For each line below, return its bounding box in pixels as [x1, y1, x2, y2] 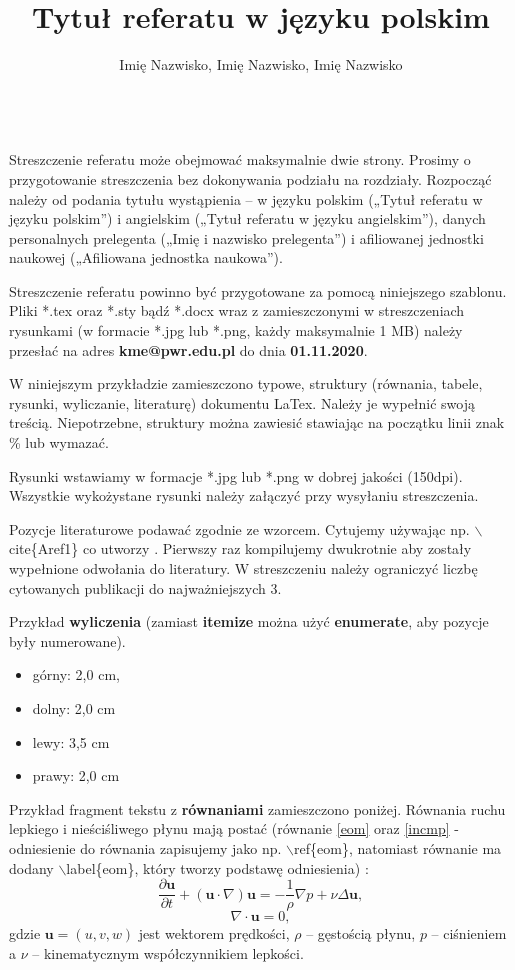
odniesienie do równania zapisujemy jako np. [9, 837, 282, 858]
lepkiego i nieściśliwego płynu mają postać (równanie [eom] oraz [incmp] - [9, 818, 459, 839]
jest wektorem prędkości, [138, 923, 290, 944]
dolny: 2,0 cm [32, 697, 116, 718]
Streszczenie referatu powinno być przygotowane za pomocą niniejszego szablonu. [9, 280, 507, 301]
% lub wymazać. [9, 432, 109, 453]
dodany [9, 857, 54, 878]
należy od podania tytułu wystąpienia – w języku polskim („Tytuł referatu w [9, 188, 483, 209]
